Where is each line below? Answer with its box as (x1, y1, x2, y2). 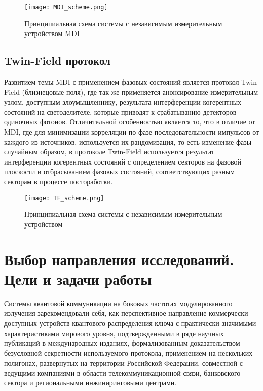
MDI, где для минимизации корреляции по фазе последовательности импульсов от (4, 126, 259, 137)
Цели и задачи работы (4, 268, 152, 289)
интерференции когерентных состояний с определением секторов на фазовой (4, 156, 241, 167)
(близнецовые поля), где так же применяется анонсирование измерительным (22, 86, 258, 97)
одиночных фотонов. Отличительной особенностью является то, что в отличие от (4, 116, 255, 127)
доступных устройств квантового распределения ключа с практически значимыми (4, 317, 256, 328)
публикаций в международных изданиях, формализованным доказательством (4, 338, 240, 348)
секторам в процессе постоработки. (4, 176, 113, 186)
